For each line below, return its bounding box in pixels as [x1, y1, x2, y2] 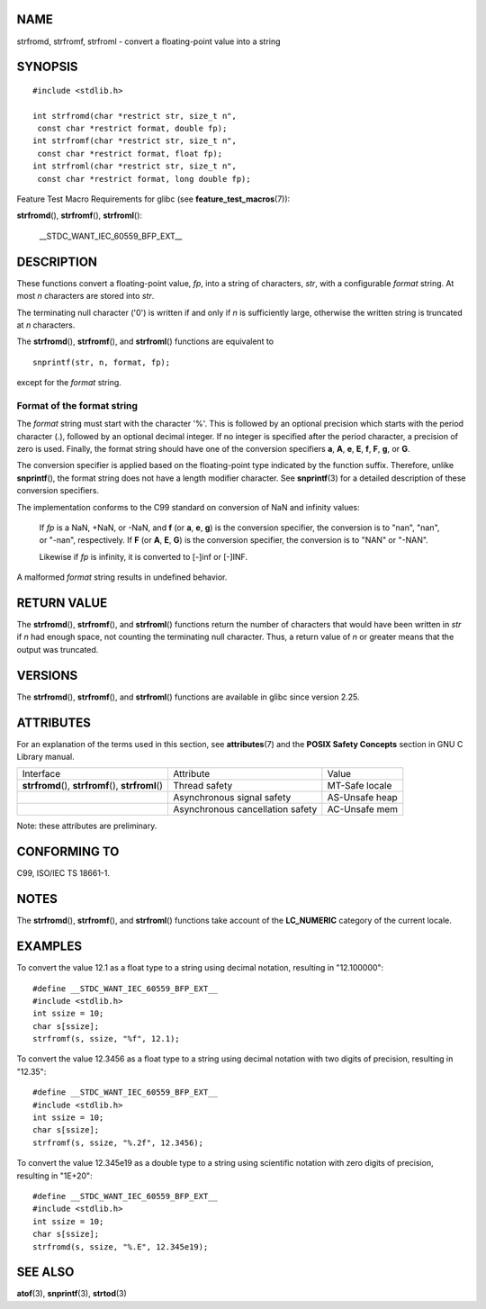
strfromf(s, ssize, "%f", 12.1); [32, 1034, 180, 1044]
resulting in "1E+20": [16, 1170, 94, 1181]
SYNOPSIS [16, 59, 78, 75]
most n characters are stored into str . [16, 291, 155, 302]
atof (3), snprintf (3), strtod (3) [16, 1288, 128, 1299]
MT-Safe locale [327, 780, 392, 792]
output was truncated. [16, 644, 99, 654]
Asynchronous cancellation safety [172, 803, 318, 816]
